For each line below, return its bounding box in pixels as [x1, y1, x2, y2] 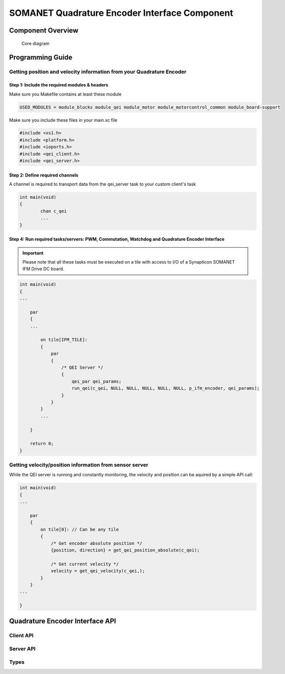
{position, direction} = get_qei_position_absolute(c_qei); [50, 547, 200, 553]
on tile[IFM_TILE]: [40, 337, 88, 343]
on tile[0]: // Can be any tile [40, 527, 119, 532]
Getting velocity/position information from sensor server [9, 461, 148, 468]
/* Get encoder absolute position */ [50, 540, 142, 546]
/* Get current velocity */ [50, 561, 119, 567]
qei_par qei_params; [72, 378, 122, 384]
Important [22, 250, 44, 256]
